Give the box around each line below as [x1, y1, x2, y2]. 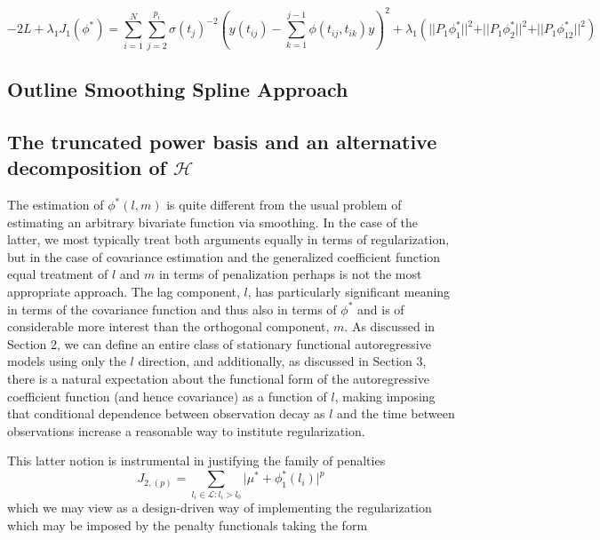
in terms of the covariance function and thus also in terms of [7, 299, 337, 318]
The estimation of [7, 195, 104, 214]
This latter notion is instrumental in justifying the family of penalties [7, 451, 386, 470]
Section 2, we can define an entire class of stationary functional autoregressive [7, 334, 431, 353]
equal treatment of [7, 265, 108, 283]
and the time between [337, 404, 455, 423]
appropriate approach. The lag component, [7, 282, 240, 300]
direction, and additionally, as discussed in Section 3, [138, 352, 427, 370]
